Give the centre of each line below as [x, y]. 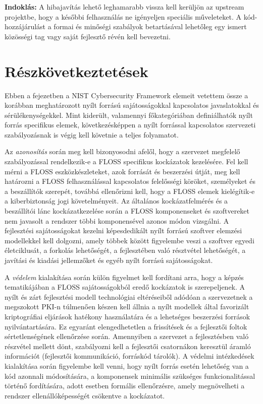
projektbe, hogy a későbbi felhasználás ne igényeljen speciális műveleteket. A [123, 16]
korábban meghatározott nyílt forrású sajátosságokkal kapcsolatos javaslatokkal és [132, 105]
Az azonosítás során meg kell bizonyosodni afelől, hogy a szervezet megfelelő [122, 151]
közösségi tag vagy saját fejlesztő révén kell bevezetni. [88, 36]
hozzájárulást [25, 26]
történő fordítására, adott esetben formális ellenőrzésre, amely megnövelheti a [125, 386]
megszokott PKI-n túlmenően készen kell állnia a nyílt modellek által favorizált [127, 307]
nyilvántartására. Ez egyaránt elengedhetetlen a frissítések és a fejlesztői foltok [126, 326]
